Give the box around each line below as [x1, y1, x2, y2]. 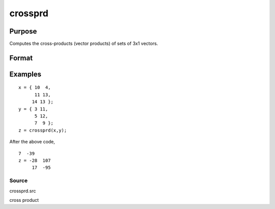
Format [9, 53, 33, 62]
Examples [9, 70, 42, 78]
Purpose [9, 27, 37, 36]
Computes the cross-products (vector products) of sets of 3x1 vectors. [9, 41, 158, 47]
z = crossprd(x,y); [18, 127, 67, 133]
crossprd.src [9, 188, 36, 194]
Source [9, 177, 28, 184]
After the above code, [9, 139, 56, 145]
